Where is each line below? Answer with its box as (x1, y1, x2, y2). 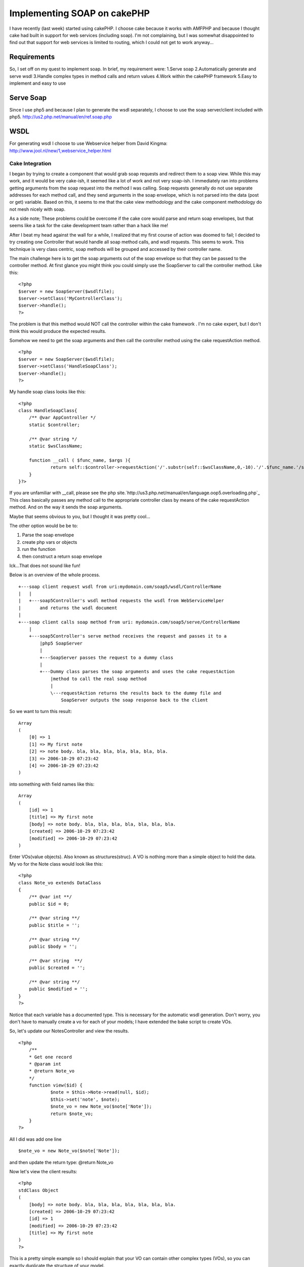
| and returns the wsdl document (18, 605, 118, 611)
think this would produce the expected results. (9, 328, 106, 334)
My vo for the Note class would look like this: (9, 861, 103, 867)
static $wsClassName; (28, 443, 83, 449)
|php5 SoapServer (40, 640, 83, 646)
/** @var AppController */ (28, 415, 96, 421)
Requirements (9, 53, 55, 61)
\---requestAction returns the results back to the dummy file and (50, 690, 221, 696)
